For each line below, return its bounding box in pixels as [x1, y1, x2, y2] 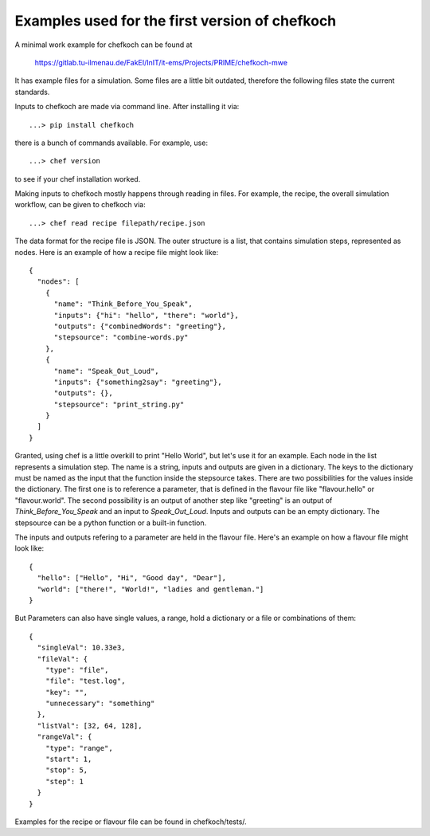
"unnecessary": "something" [45, 699, 155, 708]
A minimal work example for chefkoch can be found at [14, 40, 193, 49]
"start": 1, [45, 755, 92, 764]
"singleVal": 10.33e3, [37, 643, 126, 653]
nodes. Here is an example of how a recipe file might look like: [14, 247, 219, 257]
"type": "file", [45, 665, 109, 674]
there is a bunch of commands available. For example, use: [14, 138, 209, 147]
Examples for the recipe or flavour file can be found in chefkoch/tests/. [14, 817, 247, 826]
